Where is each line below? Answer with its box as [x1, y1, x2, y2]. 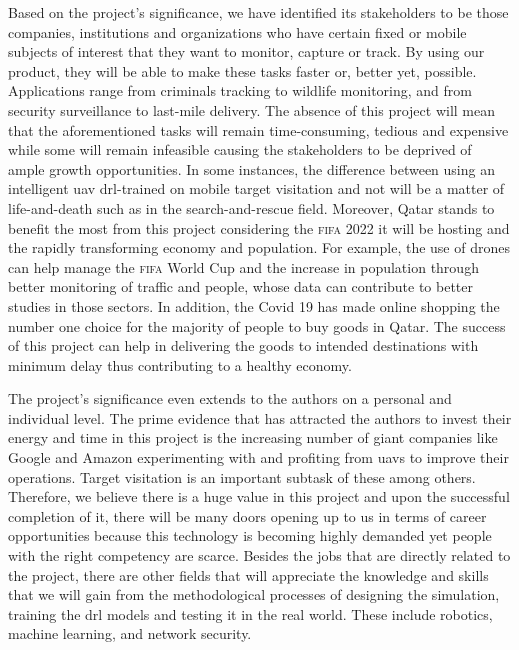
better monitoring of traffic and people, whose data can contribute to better [8, 276, 474, 297]
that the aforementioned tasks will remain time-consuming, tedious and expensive [8, 119, 509, 140]
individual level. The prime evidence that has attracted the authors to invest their [8, 407, 512, 428]
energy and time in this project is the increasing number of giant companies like [8, 427, 498, 448]
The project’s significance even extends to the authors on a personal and [8, 388, 452, 409]
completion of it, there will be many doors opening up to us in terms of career [8, 505, 487, 526]
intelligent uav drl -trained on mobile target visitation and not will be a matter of [8, 178, 505, 199]
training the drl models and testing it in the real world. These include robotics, [8, 603, 493, 624]
